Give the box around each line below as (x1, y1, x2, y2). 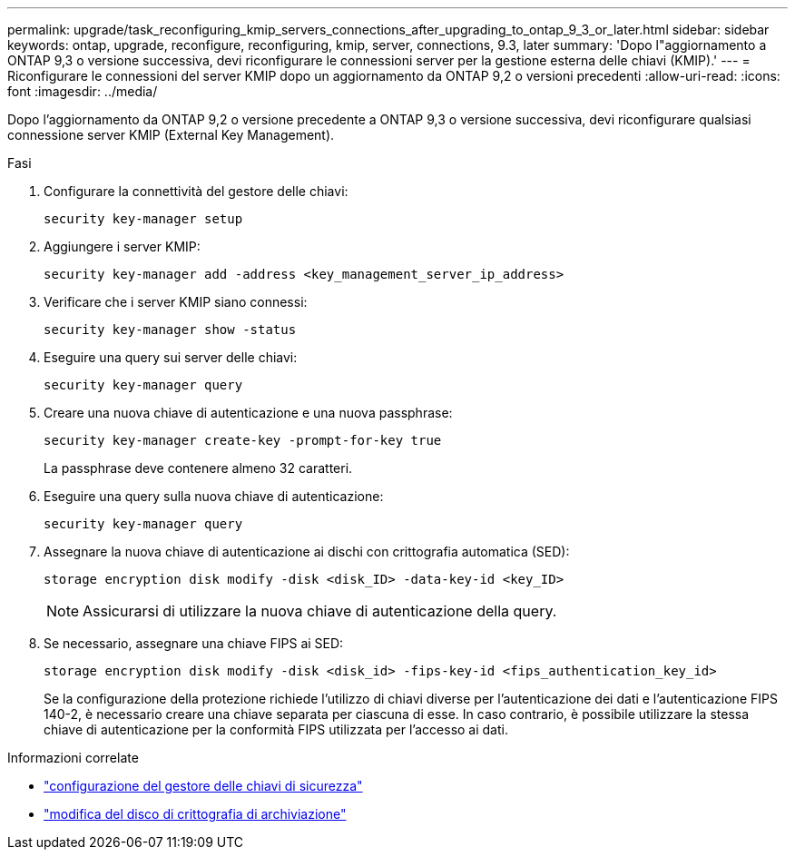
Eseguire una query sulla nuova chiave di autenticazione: (44, 488, 384, 504)
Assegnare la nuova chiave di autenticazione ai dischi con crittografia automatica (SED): (44, 544, 570, 559)
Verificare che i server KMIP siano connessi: (44, 294, 308, 310)
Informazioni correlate (7, 750, 139, 765)
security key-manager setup (44, 212, 243, 226)
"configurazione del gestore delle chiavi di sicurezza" (44, 778, 363, 793)
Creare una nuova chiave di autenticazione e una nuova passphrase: (44, 405, 453, 420)
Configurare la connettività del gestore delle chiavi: (44, 183, 348, 199)
